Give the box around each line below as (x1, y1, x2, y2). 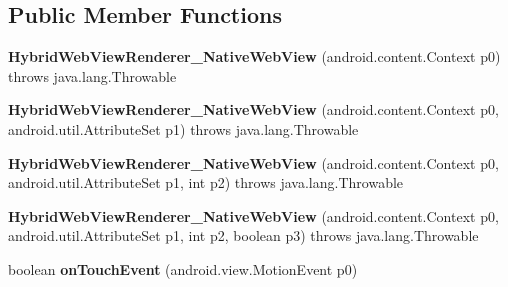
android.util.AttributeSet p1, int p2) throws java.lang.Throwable (8, 172, 404, 193)
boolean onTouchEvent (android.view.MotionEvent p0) (8, 258, 358, 279)
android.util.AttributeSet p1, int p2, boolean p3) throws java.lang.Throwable (8, 225, 479, 246)
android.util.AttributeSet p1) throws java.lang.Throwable (8, 118, 359, 139)
